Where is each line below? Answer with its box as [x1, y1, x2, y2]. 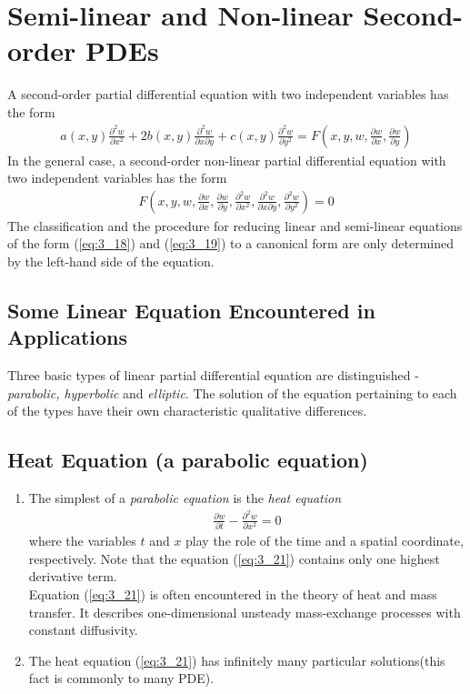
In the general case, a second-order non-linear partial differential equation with [7, 150, 446, 169]
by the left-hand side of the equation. [7, 251, 215, 270]
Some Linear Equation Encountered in [7, 296, 375, 324]
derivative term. [28, 567, 117, 586]
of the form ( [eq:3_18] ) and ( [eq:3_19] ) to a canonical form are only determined [7, 234, 455, 253]
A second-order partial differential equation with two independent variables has [7, 85, 449, 104]
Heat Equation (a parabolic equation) [7, 446, 368, 474]
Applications [7, 323, 128, 351]
